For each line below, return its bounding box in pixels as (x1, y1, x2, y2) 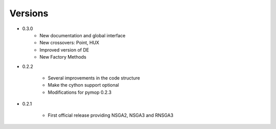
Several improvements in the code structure (48, 74, 140, 81)
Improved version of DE (39, 46, 89, 53)
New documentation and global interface (39, 32, 126, 38)
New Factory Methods (39, 54, 86, 60)
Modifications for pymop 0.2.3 (48, 89, 112, 95)
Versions (9, 8, 49, 19)
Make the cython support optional (48, 82, 120, 88)
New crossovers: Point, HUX (39, 40, 100, 46)
